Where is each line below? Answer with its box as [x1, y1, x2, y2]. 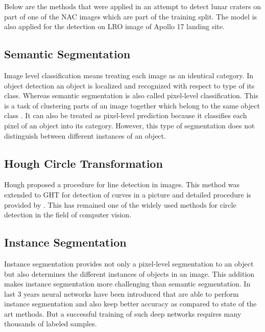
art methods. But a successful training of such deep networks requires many [4, 308, 242, 319]
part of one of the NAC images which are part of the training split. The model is [4, 11, 257, 21]
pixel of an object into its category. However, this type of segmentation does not [4, 120, 255, 130]
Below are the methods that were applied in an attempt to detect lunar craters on [4, 1, 261, 11]
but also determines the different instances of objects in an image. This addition [4, 268, 255, 279]
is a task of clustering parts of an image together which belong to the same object [4, 100, 260, 110]
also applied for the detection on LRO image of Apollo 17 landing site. [4, 21, 225, 32]
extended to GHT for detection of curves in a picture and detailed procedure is [4, 189, 251, 200]
